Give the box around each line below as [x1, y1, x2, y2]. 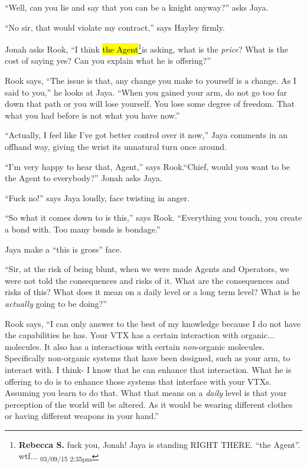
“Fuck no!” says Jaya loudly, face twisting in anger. [5, 191, 190, 204]
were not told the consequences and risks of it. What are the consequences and [5, 274, 289, 286]
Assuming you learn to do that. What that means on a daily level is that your [5, 387, 287, 399]
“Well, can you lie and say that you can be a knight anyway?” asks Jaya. [5, 1, 269, 13]
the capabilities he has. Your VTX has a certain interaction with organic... [5, 329, 275, 341]
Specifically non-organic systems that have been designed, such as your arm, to [5, 352, 290, 364]
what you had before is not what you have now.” [5, 109, 180, 121]
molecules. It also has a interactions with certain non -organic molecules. [5, 340, 265, 352]
